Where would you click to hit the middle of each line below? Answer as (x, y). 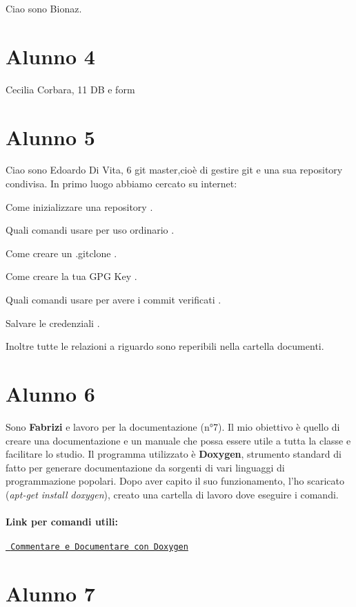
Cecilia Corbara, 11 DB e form (70, 89)
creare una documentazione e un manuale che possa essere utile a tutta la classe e (178, 440)
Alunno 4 (50, 56)
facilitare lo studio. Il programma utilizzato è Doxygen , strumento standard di (174, 454)
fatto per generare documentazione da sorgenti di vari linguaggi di (145, 467)
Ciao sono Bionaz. (44, 8)
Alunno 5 (50, 137)
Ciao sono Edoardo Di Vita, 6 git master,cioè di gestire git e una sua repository (174, 170)
